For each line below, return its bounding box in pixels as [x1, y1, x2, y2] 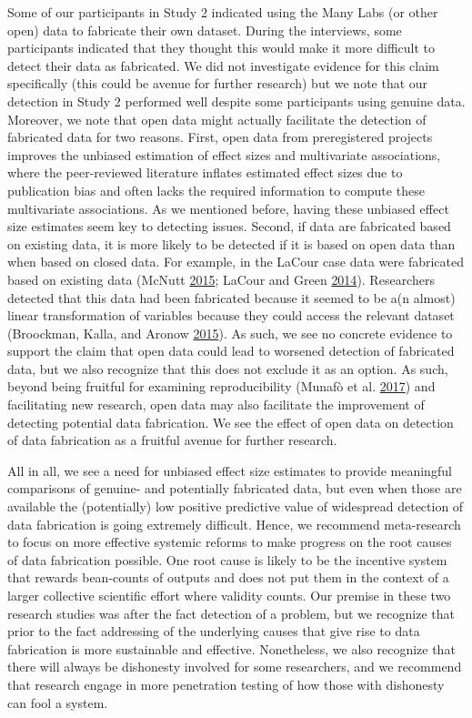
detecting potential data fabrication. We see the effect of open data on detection [7, 412, 454, 431]
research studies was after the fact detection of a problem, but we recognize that [7, 603, 456, 622]
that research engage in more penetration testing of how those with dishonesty [7, 674, 445, 693]
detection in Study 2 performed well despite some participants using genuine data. [7, 91, 466, 110]
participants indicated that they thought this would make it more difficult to [7, 38, 436, 57]
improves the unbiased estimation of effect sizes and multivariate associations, [7, 145, 441, 164]
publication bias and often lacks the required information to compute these [7, 180, 425, 199]
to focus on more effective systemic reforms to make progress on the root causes [7, 532, 452, 551]
